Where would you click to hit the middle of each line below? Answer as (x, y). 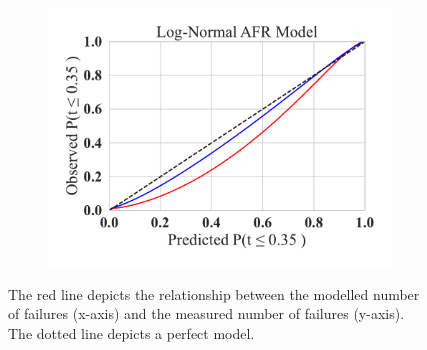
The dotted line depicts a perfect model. (131, 332)
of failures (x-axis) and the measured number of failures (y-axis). (206, 313)
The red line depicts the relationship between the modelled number (214, 293)
